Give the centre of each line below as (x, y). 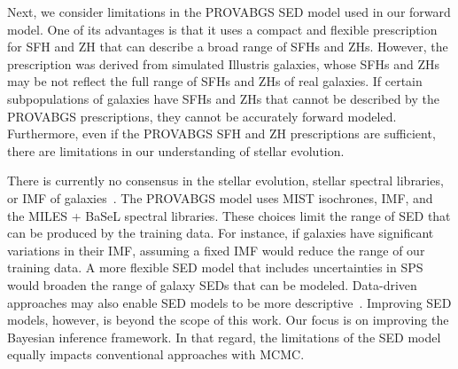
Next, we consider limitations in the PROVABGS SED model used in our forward (229, 12)
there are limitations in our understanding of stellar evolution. (176, 150)
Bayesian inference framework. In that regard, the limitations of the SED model (224, 337)
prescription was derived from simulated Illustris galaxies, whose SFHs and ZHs (223, 63)
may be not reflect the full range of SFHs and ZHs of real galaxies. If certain (215, 81)
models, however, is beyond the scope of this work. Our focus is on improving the (228, 320)
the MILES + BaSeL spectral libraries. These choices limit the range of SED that (229, 215)
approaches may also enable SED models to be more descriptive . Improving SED (229, 302)
